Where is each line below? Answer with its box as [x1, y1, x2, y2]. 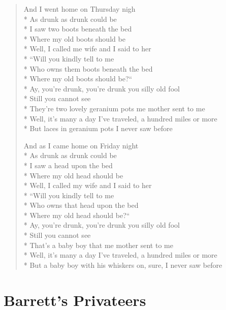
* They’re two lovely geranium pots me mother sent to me [23, 103, 205, 113]
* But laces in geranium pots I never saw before [23, 123, 173, 134]
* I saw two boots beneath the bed [23, 23, 132, 34]
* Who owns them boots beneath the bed [23, 63, 153, 74]
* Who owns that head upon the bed [23, 200, 139, 210]
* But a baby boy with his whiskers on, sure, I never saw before [23, 259, 222, 270]
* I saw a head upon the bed [23, 160, 113, 170]
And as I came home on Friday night [23, 140, 139, 150]
